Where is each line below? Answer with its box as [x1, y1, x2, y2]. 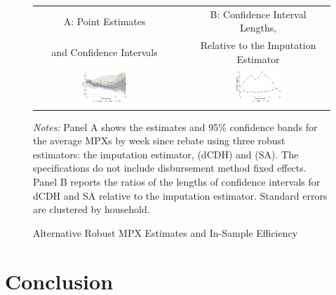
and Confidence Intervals [51, 44, 158, 59]
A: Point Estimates [63, 13, 146, 28]
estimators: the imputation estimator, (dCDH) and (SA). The [33, 146, 299, 161]
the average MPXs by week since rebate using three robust [33, 133, 285, 148]
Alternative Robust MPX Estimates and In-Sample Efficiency [33, 225, 298, 240]
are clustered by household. [33, 202, 150, 217]
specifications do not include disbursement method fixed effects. [33, 160, 307, 175]
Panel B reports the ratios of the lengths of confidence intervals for [33, 174, 321, 188]
